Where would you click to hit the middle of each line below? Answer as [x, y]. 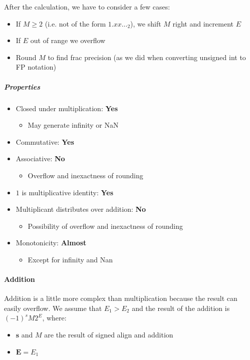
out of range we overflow [68, 40]
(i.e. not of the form [75, 23]
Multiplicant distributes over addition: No [81, 209]
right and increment [203, 23]
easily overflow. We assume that [53, 308]
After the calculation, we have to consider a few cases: [87, 7]
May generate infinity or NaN [73, 125]
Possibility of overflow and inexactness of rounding [105, 226]
